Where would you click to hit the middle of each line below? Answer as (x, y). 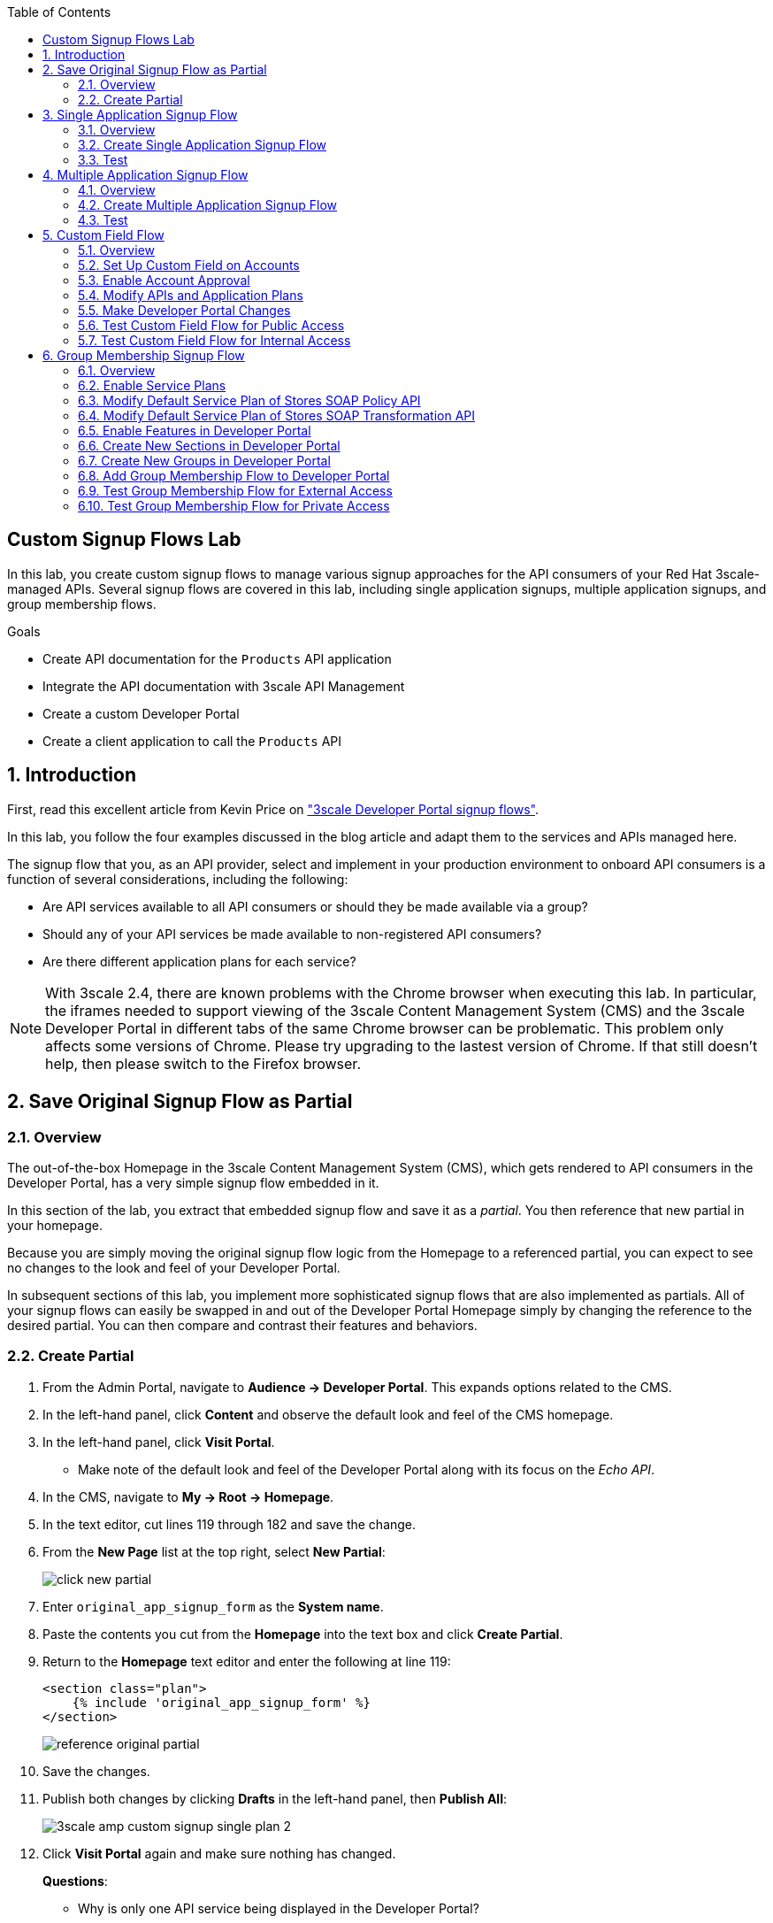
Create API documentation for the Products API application (217, 658)
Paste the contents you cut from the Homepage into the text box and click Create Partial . (303, 1634)
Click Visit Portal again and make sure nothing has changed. (219, 1853)
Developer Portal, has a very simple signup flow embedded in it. (193, 1182)
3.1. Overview (117, 130)
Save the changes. (96, 1771)
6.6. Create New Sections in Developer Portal (209, 446)
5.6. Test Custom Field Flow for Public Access (211, 325)
